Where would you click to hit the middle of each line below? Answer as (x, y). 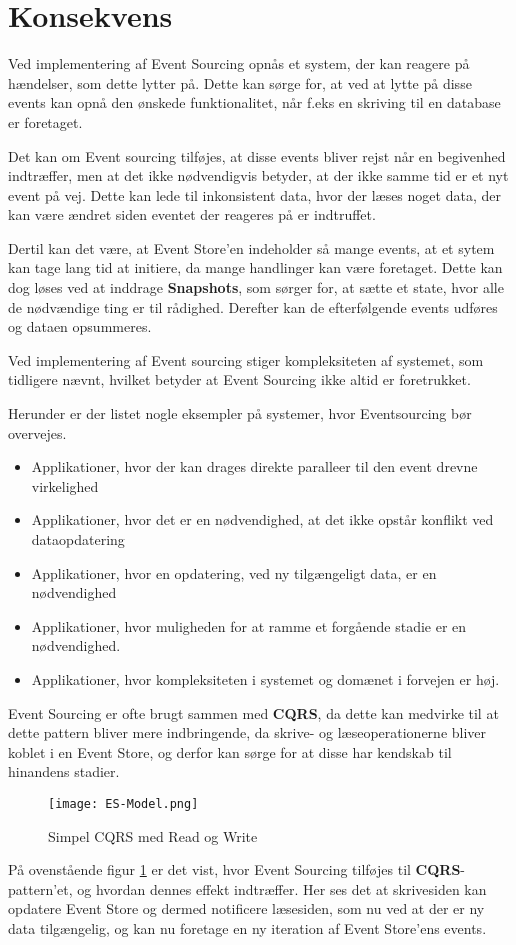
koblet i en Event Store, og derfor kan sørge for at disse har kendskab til (230, 751)
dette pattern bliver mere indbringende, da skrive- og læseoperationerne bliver (247, 732)
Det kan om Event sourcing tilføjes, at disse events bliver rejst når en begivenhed (257, 155)
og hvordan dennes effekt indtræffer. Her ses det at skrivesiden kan (282, 888)
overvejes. (37, 432)
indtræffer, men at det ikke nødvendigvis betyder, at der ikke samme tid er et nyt (258, 175)
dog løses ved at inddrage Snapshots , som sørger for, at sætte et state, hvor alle (256, 287)
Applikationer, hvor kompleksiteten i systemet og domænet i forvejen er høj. (265, 678)
